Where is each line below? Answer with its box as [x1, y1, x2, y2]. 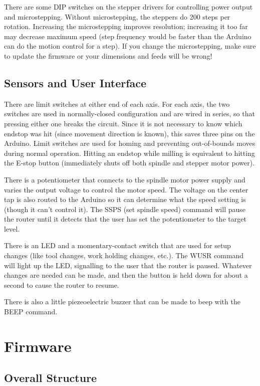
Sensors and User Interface [4, 75, 147, 90]
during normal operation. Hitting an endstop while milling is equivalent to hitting [4, 147, 255, 158]
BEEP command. [4, 306, 58, 317]
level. [4, 223, 20, 234]
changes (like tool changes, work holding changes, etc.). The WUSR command [4, 250, 243, 261]
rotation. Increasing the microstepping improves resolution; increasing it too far [4, 21, 248, 32]
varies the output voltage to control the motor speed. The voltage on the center [4, 184, 248, 195]
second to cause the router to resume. [4, 279, 119, 290]
